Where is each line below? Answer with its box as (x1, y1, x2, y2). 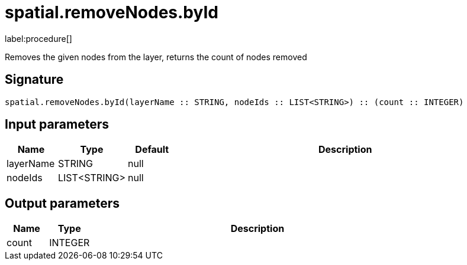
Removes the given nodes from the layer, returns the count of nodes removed (5, 51, 307, 62)
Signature (5, 72, 64, 87)
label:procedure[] (5, 33, 72, 44)
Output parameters (5, 195, 120, 211)
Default (135, 143, 169, 156)
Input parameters (5, 117, 109, 132)
